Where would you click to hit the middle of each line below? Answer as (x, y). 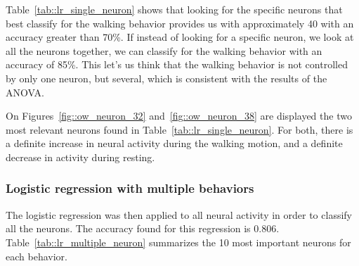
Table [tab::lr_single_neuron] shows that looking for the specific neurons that (174, 9)
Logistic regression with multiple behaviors (130, 188)
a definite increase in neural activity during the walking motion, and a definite (174, 143)
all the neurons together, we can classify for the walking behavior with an (164, 50)
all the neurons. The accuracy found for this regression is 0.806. (143, 228)
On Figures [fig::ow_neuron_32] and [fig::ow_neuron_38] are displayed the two (179, 116)
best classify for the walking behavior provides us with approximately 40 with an (180, 23)
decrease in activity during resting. (80, 157)
